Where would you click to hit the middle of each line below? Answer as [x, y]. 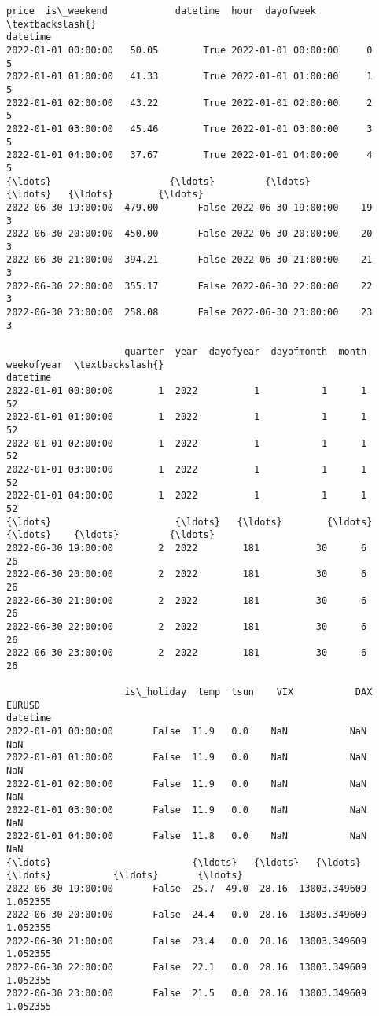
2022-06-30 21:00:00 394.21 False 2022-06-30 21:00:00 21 [189, 260]
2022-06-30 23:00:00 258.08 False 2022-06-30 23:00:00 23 [189, 313]
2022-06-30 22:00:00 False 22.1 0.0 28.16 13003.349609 [187, 967]
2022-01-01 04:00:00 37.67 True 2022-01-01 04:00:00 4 [189, 155]
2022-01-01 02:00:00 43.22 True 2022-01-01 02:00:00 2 [189, 103]
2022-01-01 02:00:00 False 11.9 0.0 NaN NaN [187, 784]
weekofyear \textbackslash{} [85, 364]
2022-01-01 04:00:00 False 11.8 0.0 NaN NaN [187, 836]
